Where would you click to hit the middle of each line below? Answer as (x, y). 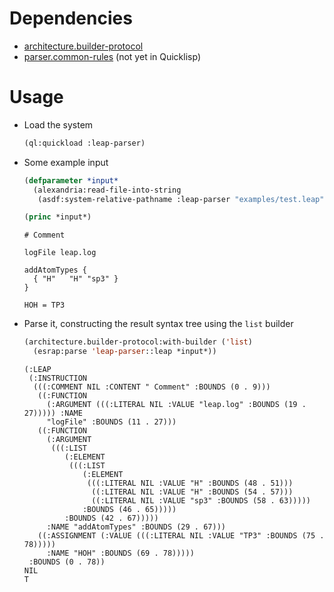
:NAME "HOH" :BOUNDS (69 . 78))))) (120, 553)
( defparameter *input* (71, 180)
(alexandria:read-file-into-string (107, 190)
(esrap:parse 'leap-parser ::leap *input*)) (125, 352)
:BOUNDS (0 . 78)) (67, 562)
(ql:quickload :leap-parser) (84, 143)
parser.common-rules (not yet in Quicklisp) (112, 56)
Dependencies (71, 18)
